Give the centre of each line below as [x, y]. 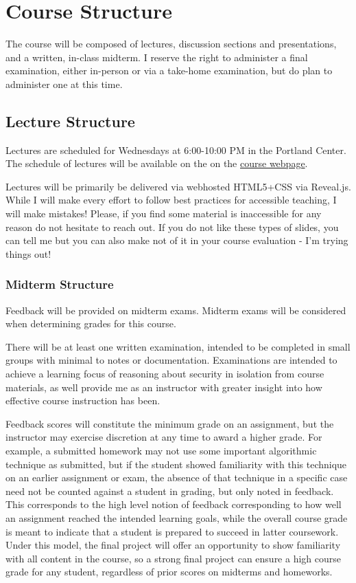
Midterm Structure [60, 284]
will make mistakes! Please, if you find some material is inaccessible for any [164, 213]
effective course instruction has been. [83, 400]
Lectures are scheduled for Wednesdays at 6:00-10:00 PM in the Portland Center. [176, 150]
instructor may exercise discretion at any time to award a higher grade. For [164, 437]
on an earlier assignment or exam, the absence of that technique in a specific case [177, 477]
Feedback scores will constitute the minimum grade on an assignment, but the [170, 423]
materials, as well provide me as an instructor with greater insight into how [164, 387]
